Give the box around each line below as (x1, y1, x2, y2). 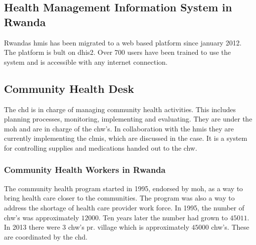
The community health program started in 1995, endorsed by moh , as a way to (4, 183, 243, 193)
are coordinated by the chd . (4, 231, 87, 242)
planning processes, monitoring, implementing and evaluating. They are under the (4, 114, 253, 124)
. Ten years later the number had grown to (98, 212, 228, 222)
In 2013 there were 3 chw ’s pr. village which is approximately (4, 222, 189, 232)
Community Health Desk (4, 81, 134, 96)
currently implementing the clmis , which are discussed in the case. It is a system (4, 133, 248, 143)
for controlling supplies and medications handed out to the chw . (4, 142, 197, 153)
